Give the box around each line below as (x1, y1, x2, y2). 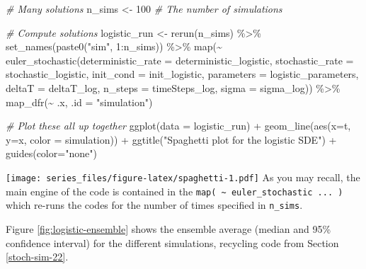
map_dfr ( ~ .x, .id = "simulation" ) (6, 94, 153, 109)
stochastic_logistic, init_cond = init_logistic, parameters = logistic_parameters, (6, 67, 359, 81)
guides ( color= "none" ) (6, 146, 97, 161)
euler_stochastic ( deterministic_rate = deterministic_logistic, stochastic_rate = (6, 52, 354, 67)
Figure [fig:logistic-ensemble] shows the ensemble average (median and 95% (6, 221, 331, 236)
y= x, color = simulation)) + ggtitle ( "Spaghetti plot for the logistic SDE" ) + (6, 132, 337, 147)
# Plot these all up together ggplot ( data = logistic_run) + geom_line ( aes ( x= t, (6, 118, 351, 133)
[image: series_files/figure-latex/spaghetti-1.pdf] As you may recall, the (6, 169, 360, 184)
